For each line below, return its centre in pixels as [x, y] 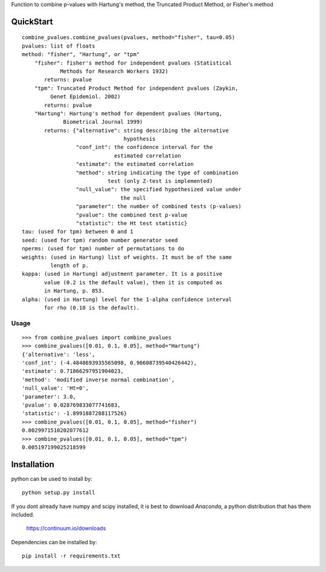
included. [23, 515]
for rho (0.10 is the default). [92, 307]
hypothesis [140, 139]
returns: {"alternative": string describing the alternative [136, 130]
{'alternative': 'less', [59, 354]
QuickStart [32, 21]
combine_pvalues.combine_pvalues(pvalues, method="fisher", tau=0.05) [129, 37]
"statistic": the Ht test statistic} [132, 223]
